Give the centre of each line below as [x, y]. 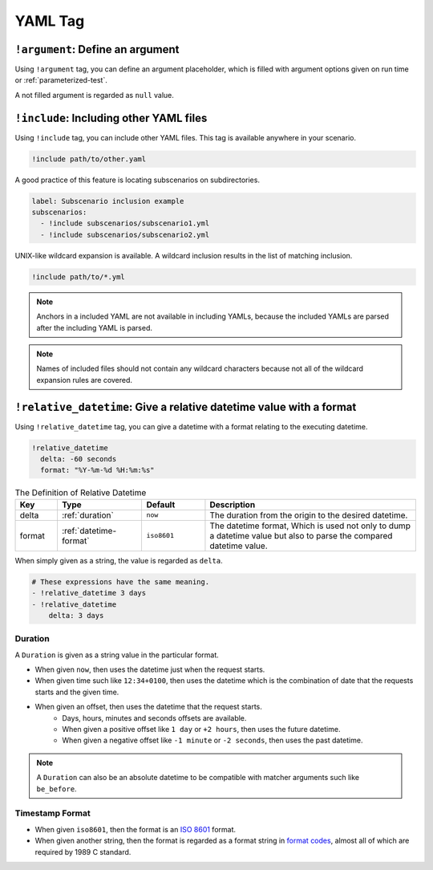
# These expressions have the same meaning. [121, 581]
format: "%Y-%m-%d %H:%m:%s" [98, 470]
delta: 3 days [76, 615]
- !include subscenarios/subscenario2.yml [125, 234]
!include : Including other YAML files [111, 118]
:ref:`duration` [87, 515]
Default [161, 504]
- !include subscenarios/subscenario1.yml [125, 224]
